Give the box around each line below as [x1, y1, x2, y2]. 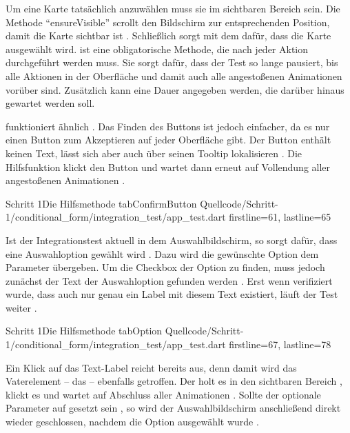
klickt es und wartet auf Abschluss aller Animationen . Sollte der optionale [6, 387, 321, 401]
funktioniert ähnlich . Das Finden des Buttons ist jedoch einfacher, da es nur [6, 119, 330, 133]
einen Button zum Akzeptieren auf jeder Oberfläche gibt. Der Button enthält [6, 132, 331, 147]
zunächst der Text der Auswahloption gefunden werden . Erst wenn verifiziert [6, 273, 333, 288]
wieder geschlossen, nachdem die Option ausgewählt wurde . [6, 414, 259, 429]
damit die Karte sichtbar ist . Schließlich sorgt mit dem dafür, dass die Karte [6, 28, 331, 43]
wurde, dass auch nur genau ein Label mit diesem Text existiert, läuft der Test [6, 287, 338, 301]
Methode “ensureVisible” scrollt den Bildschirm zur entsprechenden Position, [6, 14, 330, 29]
